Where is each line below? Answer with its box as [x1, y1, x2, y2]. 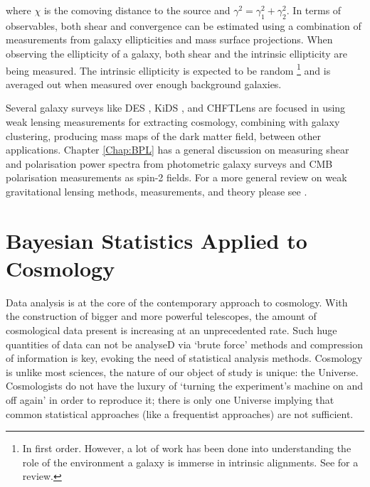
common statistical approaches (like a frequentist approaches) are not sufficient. [6, 406, 354, 421]
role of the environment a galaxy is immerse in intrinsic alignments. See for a [22, 454, 359, 469]
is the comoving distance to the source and [43, 3, 231, 17]
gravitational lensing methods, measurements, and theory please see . [6, 183, 307, 198]
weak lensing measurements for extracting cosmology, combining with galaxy [6, 114, 340, 129]
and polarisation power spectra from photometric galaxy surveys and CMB [6, 156, 333, 171]
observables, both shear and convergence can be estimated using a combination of [6, 18, 361, 33]
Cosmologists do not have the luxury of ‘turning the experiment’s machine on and [6, 378, 364, 393]
